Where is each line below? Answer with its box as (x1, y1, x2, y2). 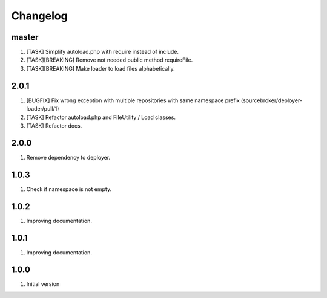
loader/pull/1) (26, 105, 59, 112)
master (11, 32, 39, 42)
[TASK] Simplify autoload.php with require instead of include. (26, 48, 179, 56)
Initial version (26, 280, 60, 288)
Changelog (11, 9, 68, 22)
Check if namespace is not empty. (26, 185, 112, 193)
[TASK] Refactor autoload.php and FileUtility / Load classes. (26, 114, 176, 121)
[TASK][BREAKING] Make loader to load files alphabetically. (26, 65, 175, 72)
